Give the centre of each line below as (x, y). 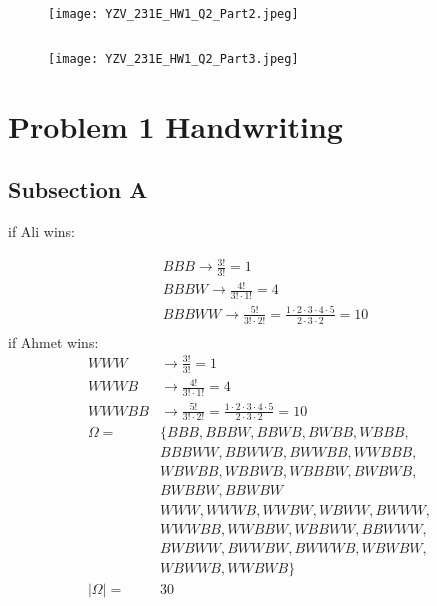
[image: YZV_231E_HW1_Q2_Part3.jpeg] (173, 58)
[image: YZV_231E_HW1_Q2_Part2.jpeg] (173, 14)
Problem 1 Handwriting (175, 125)
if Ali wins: (41, 230)
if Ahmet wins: (53, 341)
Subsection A (78, 189)
